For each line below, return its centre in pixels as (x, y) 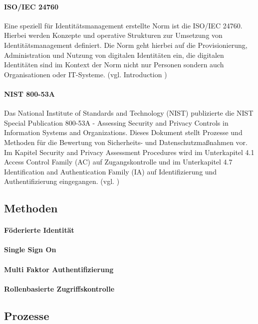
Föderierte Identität (39, 230)
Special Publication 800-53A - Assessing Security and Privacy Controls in (116, 122)
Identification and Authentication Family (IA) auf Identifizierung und (111, 171)
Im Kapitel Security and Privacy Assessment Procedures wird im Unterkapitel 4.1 (129, 152)
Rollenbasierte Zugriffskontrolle (59, 288)
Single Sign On (30, 249)
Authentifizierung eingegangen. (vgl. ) (62, 181)
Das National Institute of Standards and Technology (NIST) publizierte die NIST (129, 113)
